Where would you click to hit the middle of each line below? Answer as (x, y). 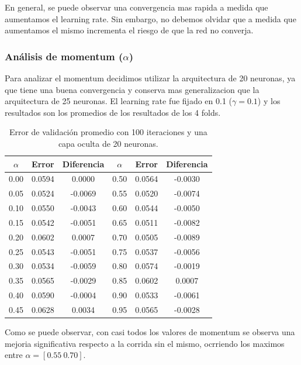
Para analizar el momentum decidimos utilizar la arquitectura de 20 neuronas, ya (150, 78)
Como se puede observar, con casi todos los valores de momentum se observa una (150, 332)
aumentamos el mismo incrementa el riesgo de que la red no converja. (129, 30)
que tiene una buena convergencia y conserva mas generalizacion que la (132, 89)
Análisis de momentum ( (64, 56)
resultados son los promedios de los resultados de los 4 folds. (113, 112)
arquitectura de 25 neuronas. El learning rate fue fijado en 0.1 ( (119, 101)
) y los (269, 101)
